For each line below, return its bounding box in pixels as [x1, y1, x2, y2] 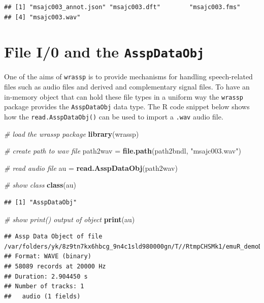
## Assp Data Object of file [4, 233, 103, 240]
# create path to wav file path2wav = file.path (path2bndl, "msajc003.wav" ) [4, 145, 241, 156]
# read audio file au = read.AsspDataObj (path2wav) [4, 162, 178, 173]
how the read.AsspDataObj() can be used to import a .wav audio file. [4, 111, 223, 122]
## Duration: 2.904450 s [4, 272, 88, 280]
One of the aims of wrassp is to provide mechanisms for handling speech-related [4, 71, 253, 82]
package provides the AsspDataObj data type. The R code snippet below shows [4, 101, 250, 112]
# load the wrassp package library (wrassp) [4, 128, 139, 139]
